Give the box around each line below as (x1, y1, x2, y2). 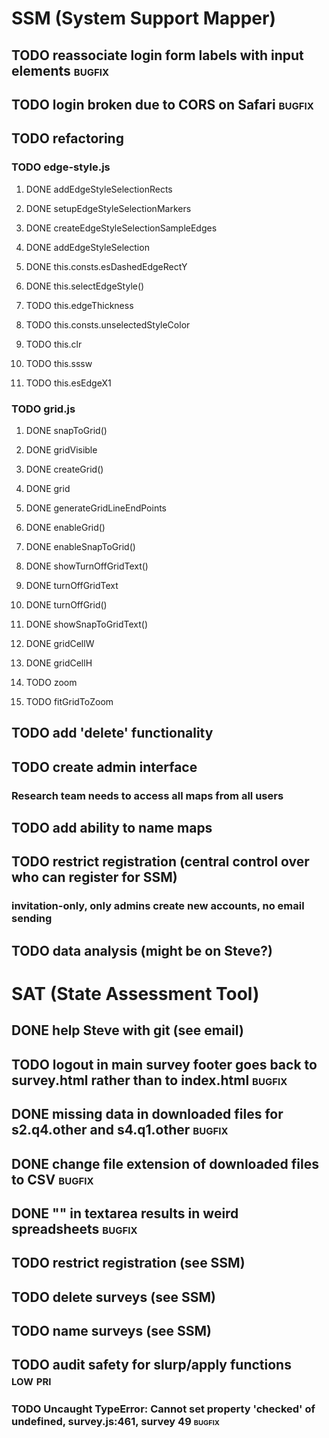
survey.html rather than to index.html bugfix (11, 1072, 288, 1089)
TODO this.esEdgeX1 (25, 377, 112, 389)
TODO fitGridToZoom (25, 695, 114, 707)
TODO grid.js (11, 402, 76, 416)
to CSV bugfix (11, 1171, 94, 1188)
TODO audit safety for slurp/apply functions (11, 1357, 292, 1374)
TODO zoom (25, 676, 78, 688)
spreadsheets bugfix (11, 1220, 138, 1237)
